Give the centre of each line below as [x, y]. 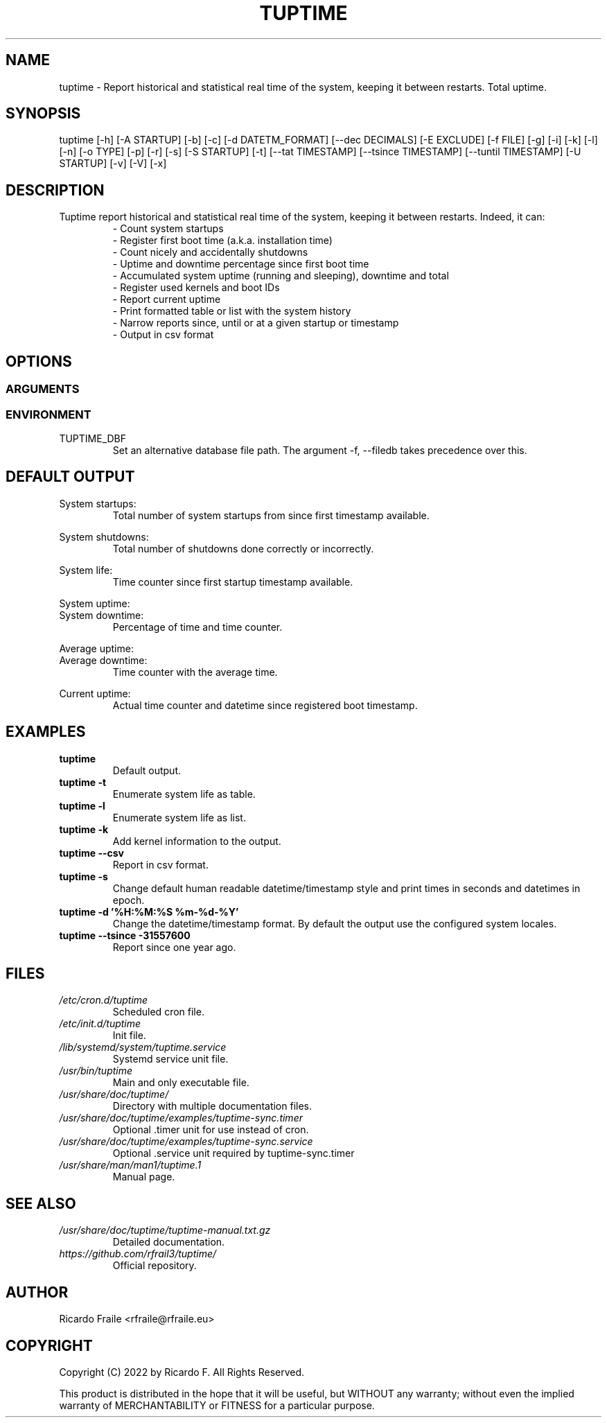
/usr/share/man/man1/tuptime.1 [130, 1165]
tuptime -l [82, 805]
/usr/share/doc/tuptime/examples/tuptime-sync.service [186, 1142]
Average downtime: [103, 660]
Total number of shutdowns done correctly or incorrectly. [243, 548]
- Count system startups [168, 229]
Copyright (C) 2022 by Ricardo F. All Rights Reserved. [182, 1372]
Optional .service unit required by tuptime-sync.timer [234, 1153]
